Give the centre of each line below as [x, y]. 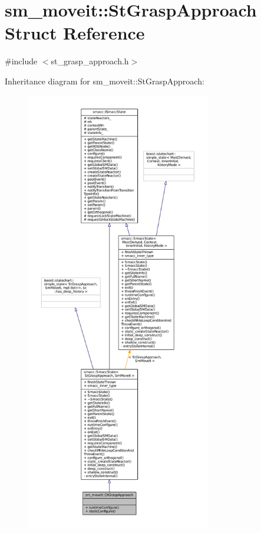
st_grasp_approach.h [90, 61]
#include [21, 61]
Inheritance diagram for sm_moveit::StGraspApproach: [105, 81]
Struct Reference [75, 33]
